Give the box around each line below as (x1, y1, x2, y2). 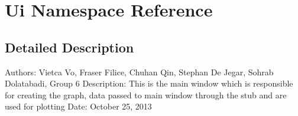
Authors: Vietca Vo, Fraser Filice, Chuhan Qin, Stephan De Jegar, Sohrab (5, 65, 274, 78)
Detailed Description (5, 38, 134, 56)
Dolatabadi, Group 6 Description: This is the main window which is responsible (5, 77, 293, 90)
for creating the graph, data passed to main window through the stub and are (5, 88, 287, 101)
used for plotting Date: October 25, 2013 (5, 100, 152, 112)
